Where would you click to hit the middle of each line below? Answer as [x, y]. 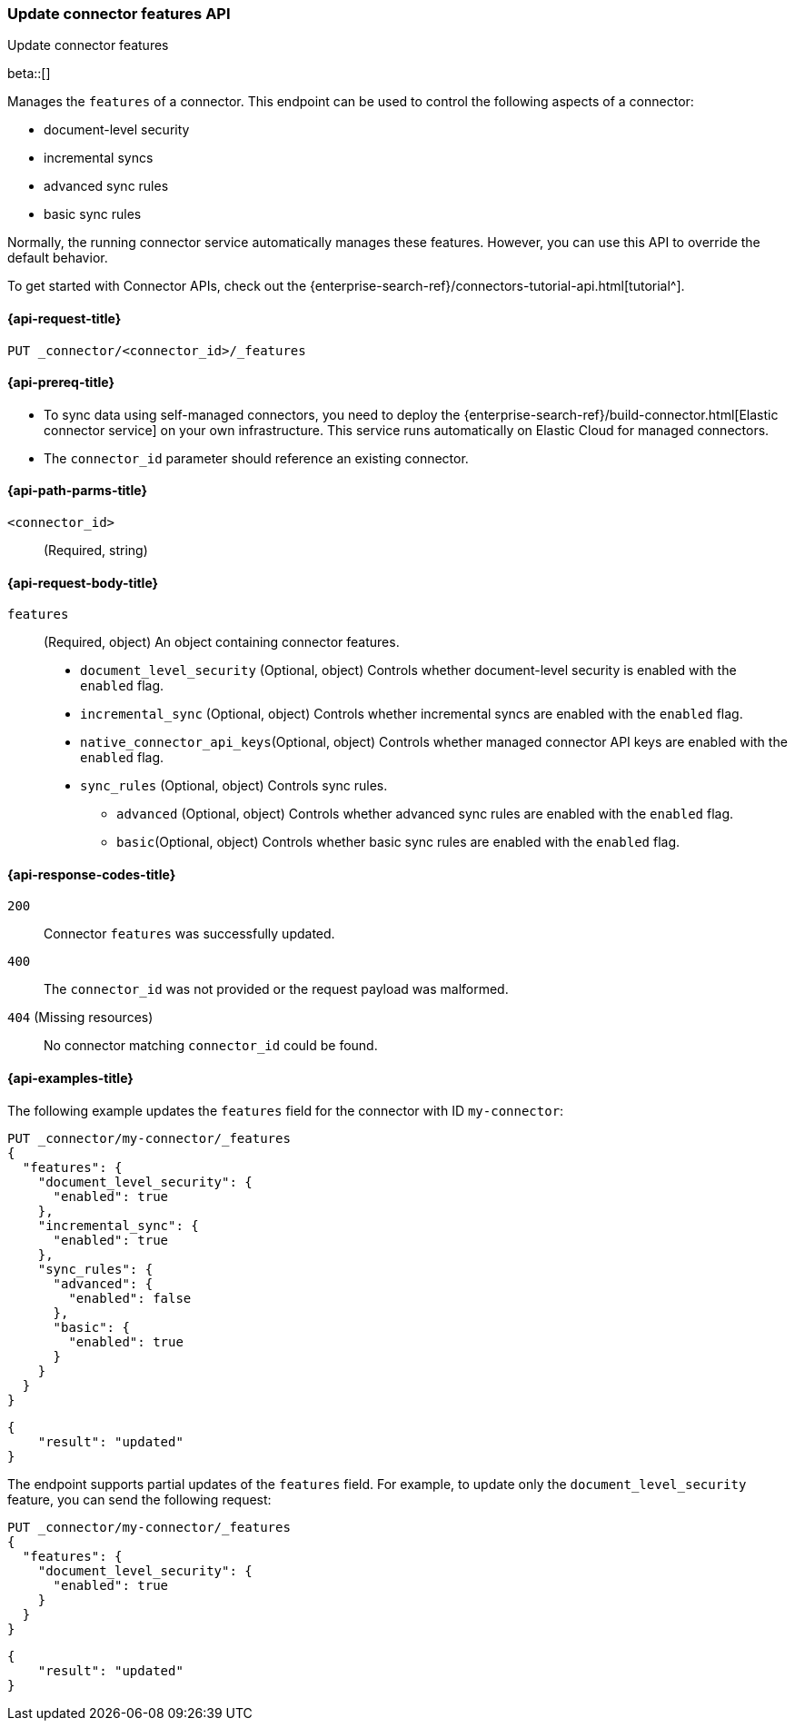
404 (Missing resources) [80, 1018]
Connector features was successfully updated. [189, 934]
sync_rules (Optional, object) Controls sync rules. [234, 786]
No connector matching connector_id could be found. [211, 1046]
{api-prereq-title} [61, 382]
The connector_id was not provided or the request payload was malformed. [276, 989]
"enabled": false [130, 1298]
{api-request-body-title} [83, 582]
